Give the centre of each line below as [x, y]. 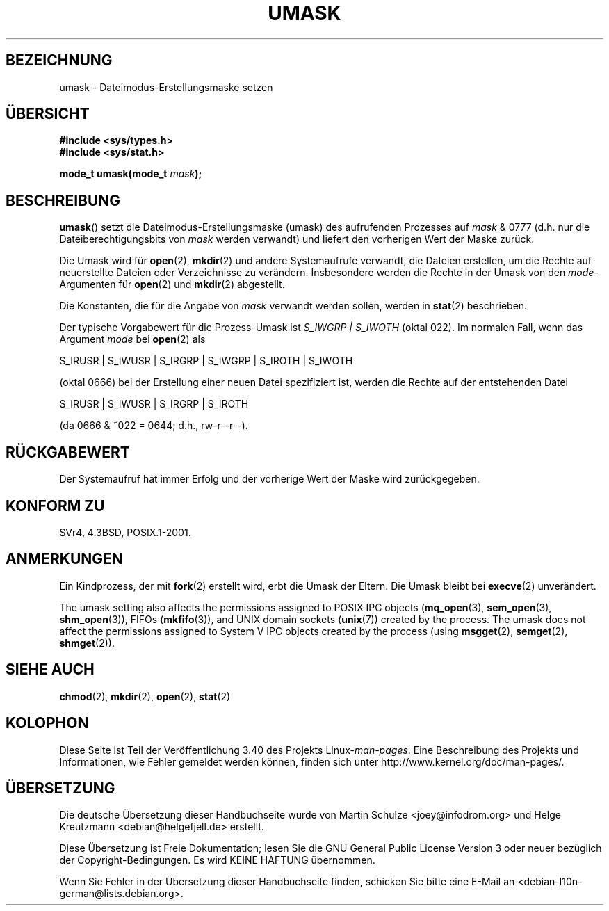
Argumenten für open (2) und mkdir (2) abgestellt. [172, 284]
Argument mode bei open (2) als [132, 339]
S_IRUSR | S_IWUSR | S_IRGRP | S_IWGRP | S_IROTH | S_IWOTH [206, 361]
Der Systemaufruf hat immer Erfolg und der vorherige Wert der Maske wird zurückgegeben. [269, 479]
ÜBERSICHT [48, 114]
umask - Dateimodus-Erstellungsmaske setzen [166, 87]
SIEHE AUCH [50, 670]
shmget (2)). [87, 643]
